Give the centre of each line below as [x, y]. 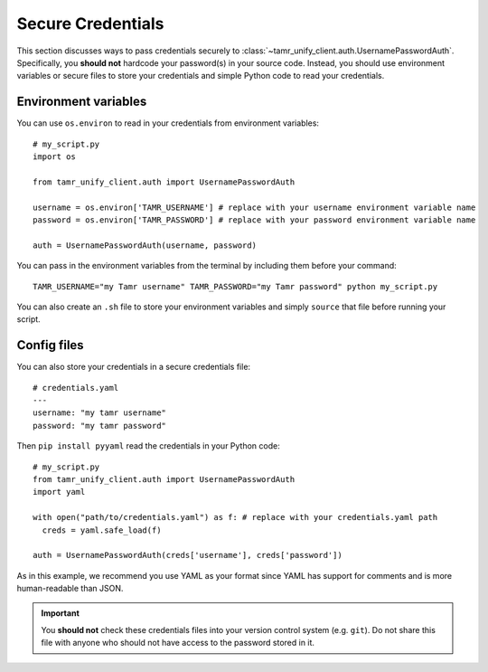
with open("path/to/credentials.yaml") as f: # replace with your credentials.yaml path [235, 517]
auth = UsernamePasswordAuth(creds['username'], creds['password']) [188, 555]
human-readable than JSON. [70, 589]
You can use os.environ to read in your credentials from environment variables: [168, 123]
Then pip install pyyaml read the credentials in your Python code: [148, 446]
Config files [51, 345]
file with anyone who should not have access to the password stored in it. [178, 643]
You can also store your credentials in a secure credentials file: [134, 367]
